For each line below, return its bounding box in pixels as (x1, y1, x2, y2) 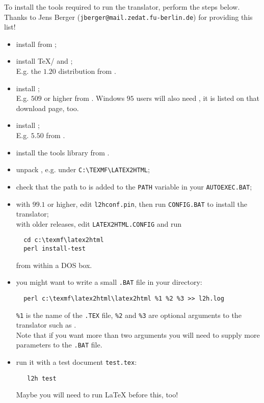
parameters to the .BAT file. (16, 339, 102, 350)
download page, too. (16, 102, 79, 113)
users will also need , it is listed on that (136, 93, 260, 103)
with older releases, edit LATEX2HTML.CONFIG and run (16, 218, 182, 229)
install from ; (16, 38, 57, 49)
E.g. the (16, 66, 41, 76)
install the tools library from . (16, 147, 110, 157)
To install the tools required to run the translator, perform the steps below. (4, 2, 240, 12)
